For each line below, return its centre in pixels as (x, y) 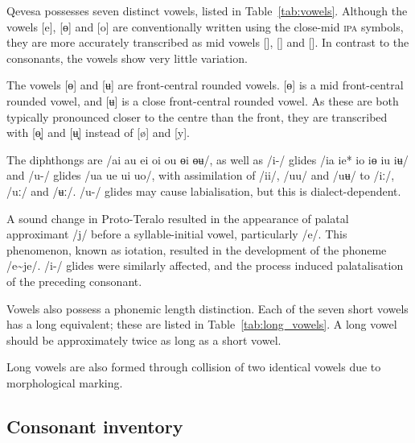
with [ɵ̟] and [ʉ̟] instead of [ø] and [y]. (99, 132)
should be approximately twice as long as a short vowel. (144, 339)
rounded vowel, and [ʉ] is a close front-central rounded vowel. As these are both (203, 100)
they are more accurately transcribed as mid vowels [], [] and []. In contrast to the (208, 42)
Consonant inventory (95, 426)
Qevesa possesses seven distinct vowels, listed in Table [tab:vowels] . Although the (207, 10)
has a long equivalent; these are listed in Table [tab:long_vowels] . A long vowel (202, 324)
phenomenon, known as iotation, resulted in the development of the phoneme (197, 249)
